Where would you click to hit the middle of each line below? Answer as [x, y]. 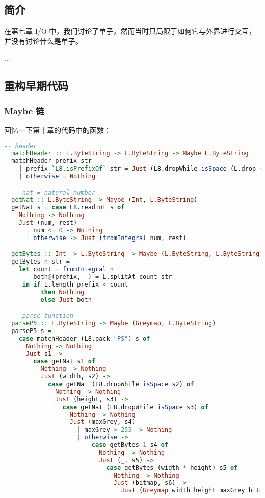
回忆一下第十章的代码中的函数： [58, 129]
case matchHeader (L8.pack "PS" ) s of [84, 338]
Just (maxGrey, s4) [102, 422]
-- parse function [43, 316]
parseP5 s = [32, 331]
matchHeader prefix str [51, 161]
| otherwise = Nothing [57, 176]
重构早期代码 [36, 86]
